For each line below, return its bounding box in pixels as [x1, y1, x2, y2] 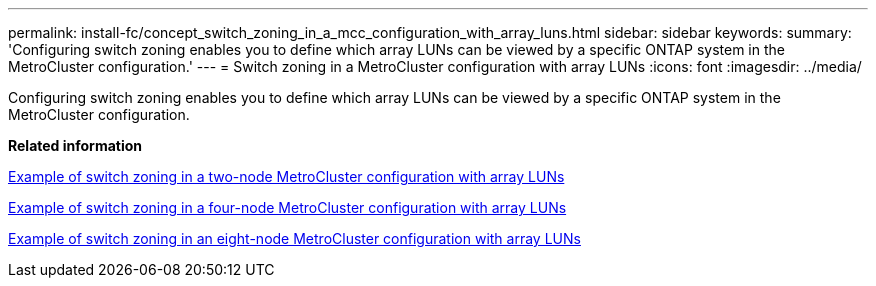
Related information [8, 137, 143, 154]
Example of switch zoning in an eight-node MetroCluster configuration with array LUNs [8, 230, 581, 247]
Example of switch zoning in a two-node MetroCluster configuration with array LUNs [8, 168, 565, 185]
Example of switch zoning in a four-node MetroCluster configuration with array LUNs [8, 199, 567, 216]
